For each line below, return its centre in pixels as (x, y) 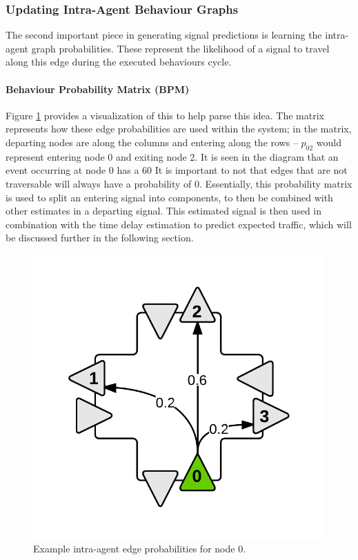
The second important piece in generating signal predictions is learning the (164, 35)
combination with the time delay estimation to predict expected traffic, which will (179, 224)
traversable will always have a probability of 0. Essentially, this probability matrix (179, 183)
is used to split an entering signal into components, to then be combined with (169, 197)
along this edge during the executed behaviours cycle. (119, 62)
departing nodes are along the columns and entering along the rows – (152, 142)
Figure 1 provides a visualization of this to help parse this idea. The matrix (165, 115)
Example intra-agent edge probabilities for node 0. (140, 549)
